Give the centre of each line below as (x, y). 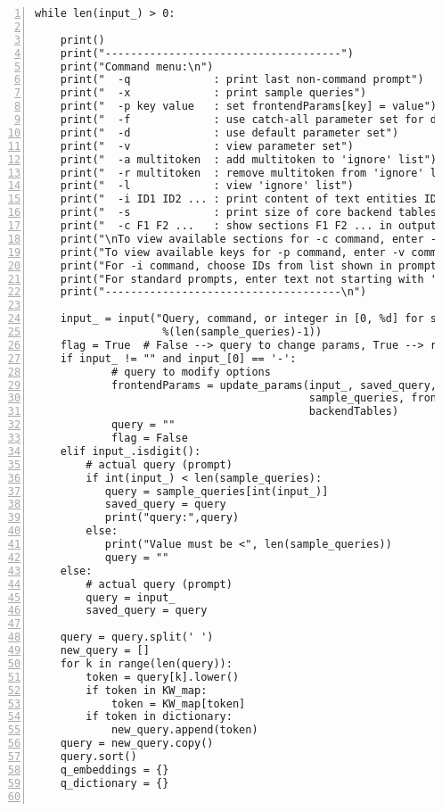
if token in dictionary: (159, 717)
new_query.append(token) (184, 730)
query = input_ (131, 597)
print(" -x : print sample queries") (213, 93)
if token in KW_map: (147, 690)
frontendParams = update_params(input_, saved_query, (274, 385)
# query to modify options (191, 372)
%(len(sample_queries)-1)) (242, 332)
